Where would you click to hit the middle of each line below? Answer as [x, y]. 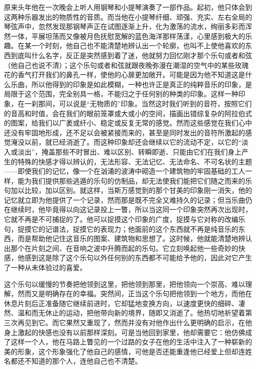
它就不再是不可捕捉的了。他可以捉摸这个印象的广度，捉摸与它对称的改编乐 [125, 219]
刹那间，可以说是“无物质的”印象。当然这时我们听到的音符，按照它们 [142, 103]
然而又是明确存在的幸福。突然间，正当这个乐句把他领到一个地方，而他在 [135, 293]
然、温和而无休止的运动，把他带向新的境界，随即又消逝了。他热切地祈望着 [125, 313]
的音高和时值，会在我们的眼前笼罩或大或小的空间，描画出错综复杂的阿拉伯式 [128, 113]
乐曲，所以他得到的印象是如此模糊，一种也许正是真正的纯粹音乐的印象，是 [131, 84]
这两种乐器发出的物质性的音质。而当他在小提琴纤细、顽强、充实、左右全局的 [128, 16]
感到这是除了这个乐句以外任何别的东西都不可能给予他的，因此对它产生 [138, 258]
